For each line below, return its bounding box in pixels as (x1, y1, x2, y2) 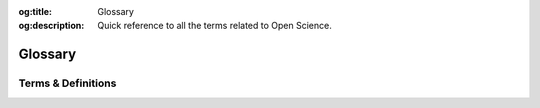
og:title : (18, 6, 53, 17)
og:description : (18, 20, 85, 32)
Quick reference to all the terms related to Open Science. (97, 20, 332, 32)
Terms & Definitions (18, 76, 117, 90)
